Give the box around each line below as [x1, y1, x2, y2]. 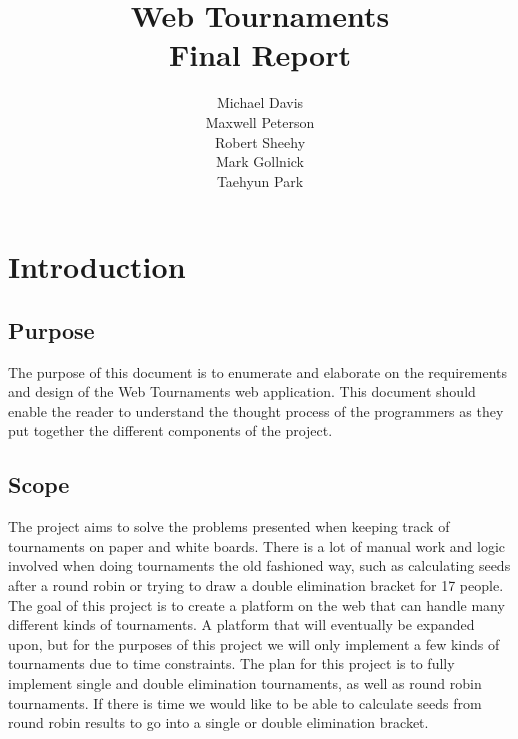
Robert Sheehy [214, 131, 306, 152]
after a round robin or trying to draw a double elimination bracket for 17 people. [8, 575, 504, 596]
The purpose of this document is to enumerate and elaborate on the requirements [8, 361, 508, 382]
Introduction [8, 246, 186, 287]
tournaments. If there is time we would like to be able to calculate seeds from [8, 692, 482, 713]
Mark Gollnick [215, 151, 305, 172]
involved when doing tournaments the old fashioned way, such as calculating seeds [8, 555, 511, 576]
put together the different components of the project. [8, 420, 333, 441]
